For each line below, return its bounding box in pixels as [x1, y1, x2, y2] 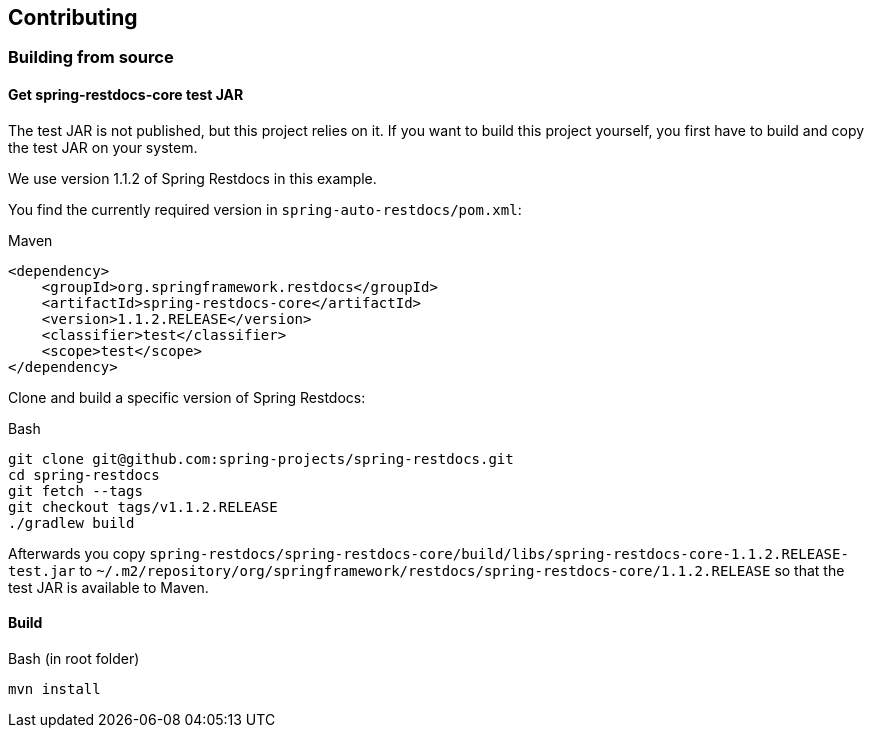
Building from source [8, 47, 174, 68]
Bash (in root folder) [8, 649, 140, 667]
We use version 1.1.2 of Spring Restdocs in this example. [8, 169, 377, 187]
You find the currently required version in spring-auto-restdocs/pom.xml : [8, 200, 522, 218]
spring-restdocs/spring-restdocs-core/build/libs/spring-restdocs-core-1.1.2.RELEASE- [149, 545, 849, 562]
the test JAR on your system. [8, 138, 198, 156]
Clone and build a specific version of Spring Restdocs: [8, 388, 366, 406]
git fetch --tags [8, 482, 143, 499]
